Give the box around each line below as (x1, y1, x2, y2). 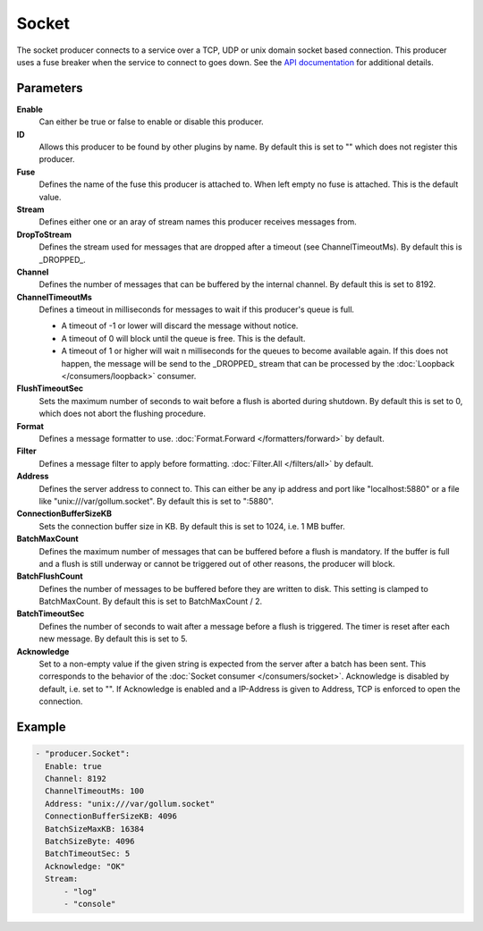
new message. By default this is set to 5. (38, 633, 188, 644)
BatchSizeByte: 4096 (45, 836, 135, 846)
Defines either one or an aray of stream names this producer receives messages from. (38, 216, 357, 227)
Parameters (16, 80, 83, 96)
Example (16, 720, 66, 735)
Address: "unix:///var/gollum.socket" (45, 799, 215, 808)
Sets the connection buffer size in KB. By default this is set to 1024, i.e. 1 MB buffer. (38, 521, 345, 531)
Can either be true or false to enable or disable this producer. (38, 116, 264, 127)
